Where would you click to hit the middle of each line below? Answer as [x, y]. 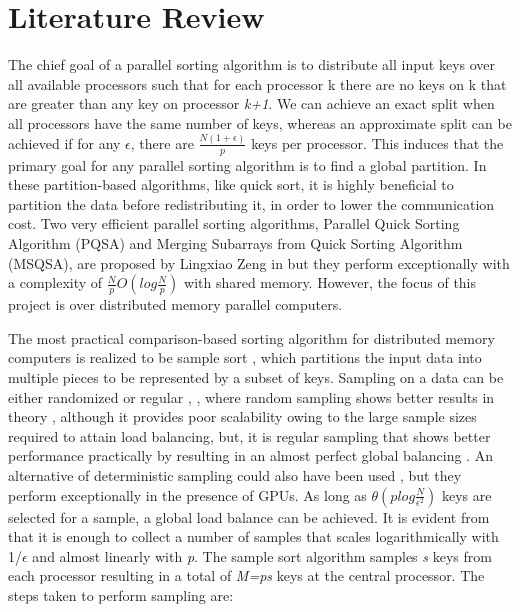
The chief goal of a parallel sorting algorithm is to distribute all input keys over [252, 64]
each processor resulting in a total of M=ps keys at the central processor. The [246, 575]
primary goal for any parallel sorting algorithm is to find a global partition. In [247, 164]
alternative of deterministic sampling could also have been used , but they [235, 474]
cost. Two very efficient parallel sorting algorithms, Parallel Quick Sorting [234, 223]
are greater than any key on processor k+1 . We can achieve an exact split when [251, 103]
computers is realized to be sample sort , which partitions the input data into [245, 357]
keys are [467, 494]
